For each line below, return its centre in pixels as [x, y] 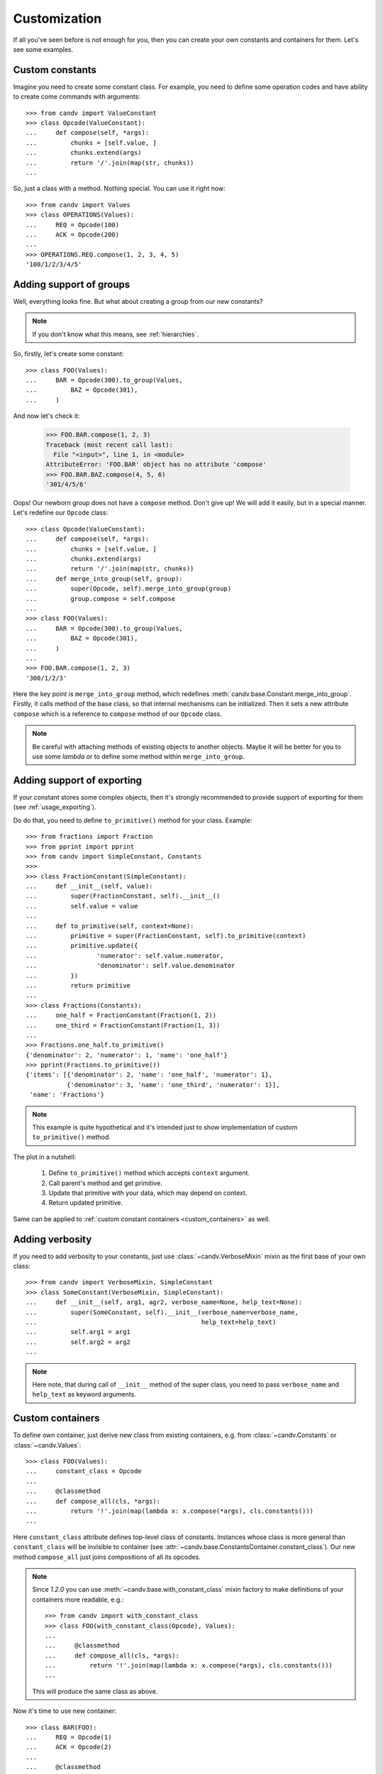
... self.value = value [82, 906]
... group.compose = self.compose [101, 599]
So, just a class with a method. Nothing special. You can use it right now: [120, 189]
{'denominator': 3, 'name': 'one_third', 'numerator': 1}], [173, 1085]
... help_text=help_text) [151, 1322]
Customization [57, 18]
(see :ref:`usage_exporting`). [55, 807]
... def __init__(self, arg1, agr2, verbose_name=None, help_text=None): [164, 1302]
